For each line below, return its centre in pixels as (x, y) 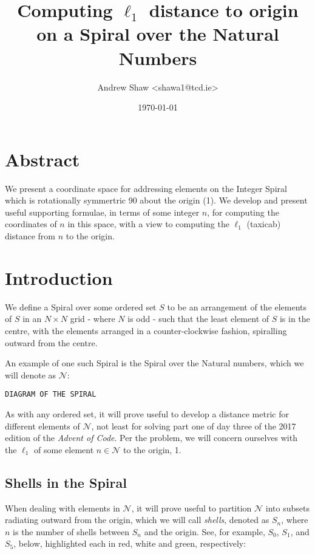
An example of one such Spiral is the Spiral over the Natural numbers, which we (154, 363)
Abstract (42, 159)
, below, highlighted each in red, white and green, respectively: (130, 543)
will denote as (31, 374)
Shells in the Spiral (66, 482)
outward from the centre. (51, 342)
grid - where (93, 319)
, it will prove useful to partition (191, 508)
